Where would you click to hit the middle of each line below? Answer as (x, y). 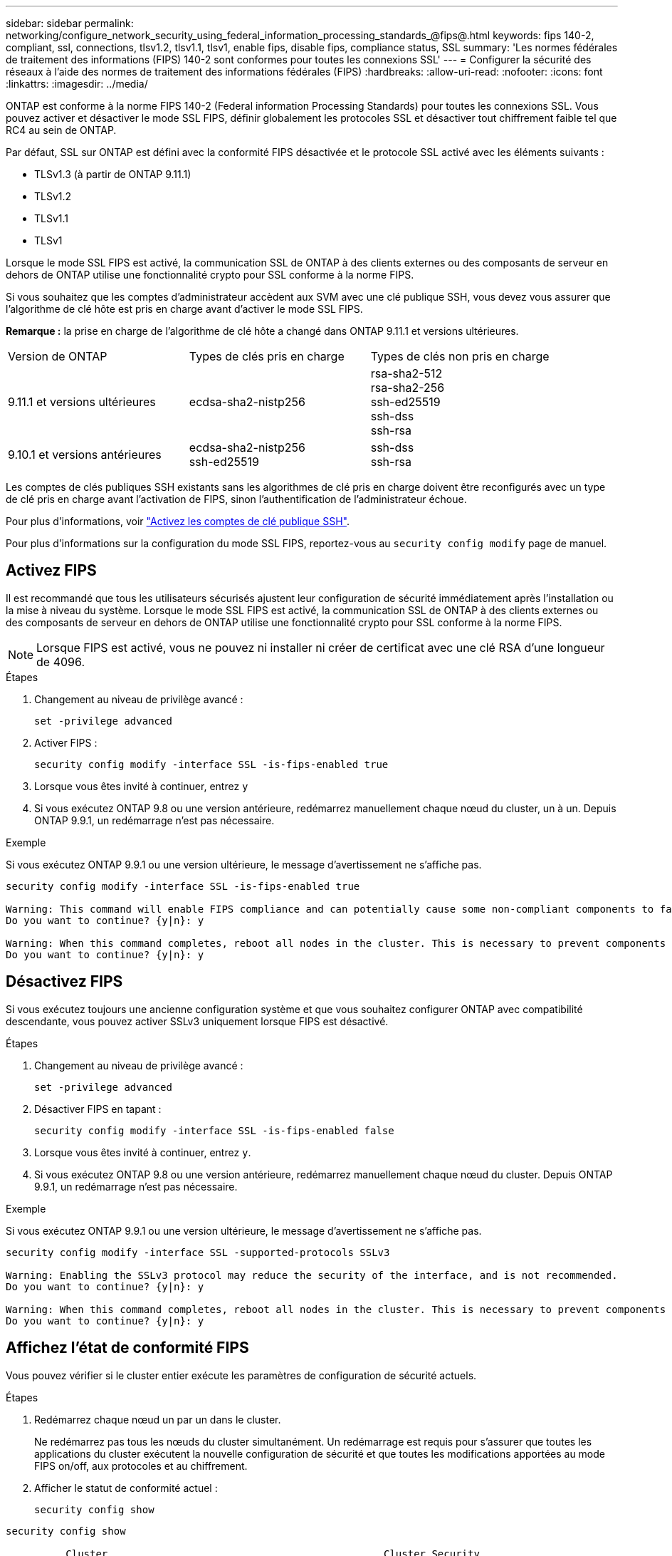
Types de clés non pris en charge (460, 356)
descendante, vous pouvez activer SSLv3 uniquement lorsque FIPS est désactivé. (197, 1021)
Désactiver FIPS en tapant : (98, 1109)
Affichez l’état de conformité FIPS (127, 1348)
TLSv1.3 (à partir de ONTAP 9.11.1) (113, 174)
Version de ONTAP (58, 356)
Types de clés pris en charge (267, 356)
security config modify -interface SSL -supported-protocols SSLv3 (198, 1252)
